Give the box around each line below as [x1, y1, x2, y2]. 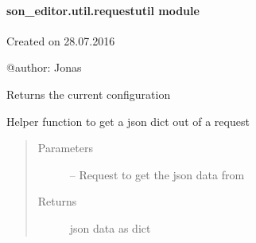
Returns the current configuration [6, 85, 171, 102]
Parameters [37, 139, 93, 156]
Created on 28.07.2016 [6, 32, 115, 49]
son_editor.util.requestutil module [6, 2, 200, 18]
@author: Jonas [6, 59, 82, 76]
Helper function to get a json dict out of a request [6, 112, 250, 129]
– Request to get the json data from [69, 166, 245, 182]
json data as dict [69, 219, 151, 236]
